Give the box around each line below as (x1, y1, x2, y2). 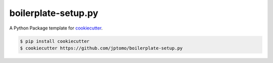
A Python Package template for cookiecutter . (9, 25, 103, 31)
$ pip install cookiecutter (20, 38, 89, 44)
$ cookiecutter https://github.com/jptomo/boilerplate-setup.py (20, 45, 183, 51)
